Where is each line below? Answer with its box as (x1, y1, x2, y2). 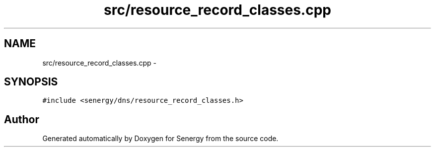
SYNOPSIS (4, 75, 58, 88)
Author (4, 113, 39, 126)
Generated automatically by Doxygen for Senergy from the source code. (42, 134, 279, 143)
